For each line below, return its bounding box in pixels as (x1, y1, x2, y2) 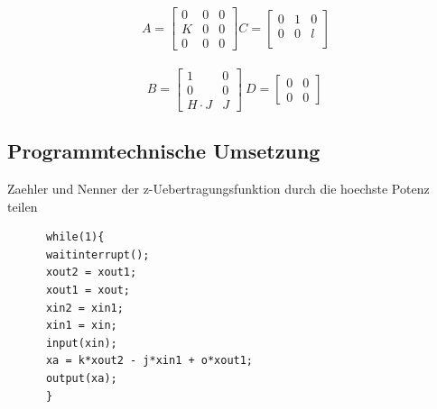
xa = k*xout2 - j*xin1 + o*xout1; (45, 354, 254, 368)
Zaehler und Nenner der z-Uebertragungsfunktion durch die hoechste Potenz (7, 178, 430, 197)
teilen (7, 196, 38, 215)
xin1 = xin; (45, 319, 117, 332)
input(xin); (45, 336, 117, 350)
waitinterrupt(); (45, 248, 150, 261)
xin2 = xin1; (45, 301, 124, 314)
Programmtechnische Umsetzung (7, 137, 321, 165)
